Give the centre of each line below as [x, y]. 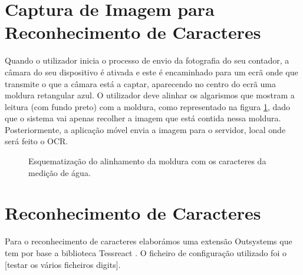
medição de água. [60, 172]
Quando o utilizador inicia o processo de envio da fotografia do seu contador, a [147, 60]
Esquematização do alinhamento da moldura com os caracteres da [147, 161]
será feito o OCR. [37, 141]
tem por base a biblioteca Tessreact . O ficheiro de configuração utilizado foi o [146, 252]
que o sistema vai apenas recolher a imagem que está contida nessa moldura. [143, 118]
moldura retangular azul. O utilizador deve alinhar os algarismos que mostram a [150, 95]
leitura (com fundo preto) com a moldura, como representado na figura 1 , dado [148, 106]
